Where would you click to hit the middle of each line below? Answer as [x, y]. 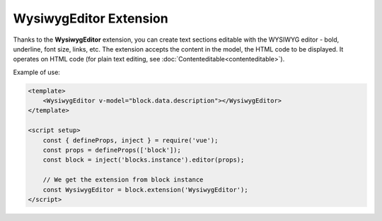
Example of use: [36, 72]
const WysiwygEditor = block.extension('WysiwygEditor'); [145, 190]
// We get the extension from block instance [123, 180]
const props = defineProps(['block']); [112, 150]
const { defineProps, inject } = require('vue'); [131, 140]
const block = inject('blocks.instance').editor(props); [144, 160]
